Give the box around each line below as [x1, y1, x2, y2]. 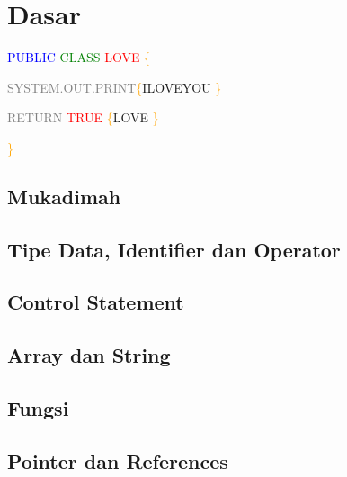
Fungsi [7, 394, 69, 422]
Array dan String [7, 341, 171, 369]
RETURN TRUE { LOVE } [7, 108, 159, 127]
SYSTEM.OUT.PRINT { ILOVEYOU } [7, 77, 222, 96]
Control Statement [7, 288, 184, 316]
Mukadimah [7, 182, 121, 210]
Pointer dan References [7, 446, 228, 474]
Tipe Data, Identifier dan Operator [7, 235, 341, 263]
